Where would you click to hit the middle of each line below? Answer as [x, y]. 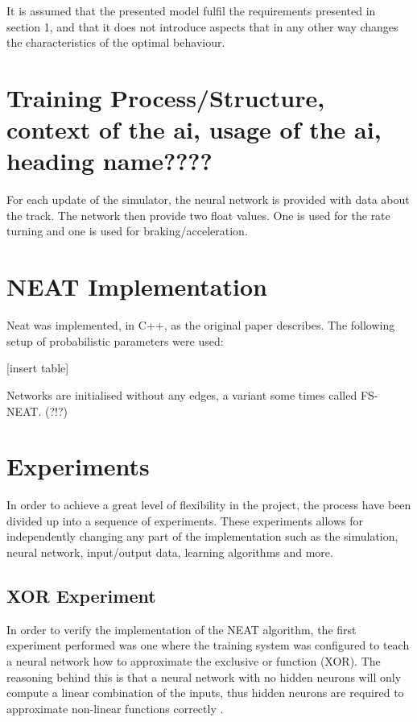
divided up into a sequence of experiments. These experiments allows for [185, 520]
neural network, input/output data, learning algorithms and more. [170, 552]
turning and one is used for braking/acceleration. [127, 231]
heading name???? [109, 161]
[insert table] [38, 368]
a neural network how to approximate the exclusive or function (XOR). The [194, 661]
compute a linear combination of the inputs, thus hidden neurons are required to [205, 693]
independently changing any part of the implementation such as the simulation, [202, 536]
